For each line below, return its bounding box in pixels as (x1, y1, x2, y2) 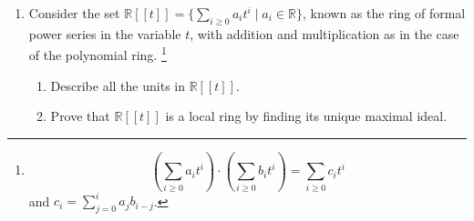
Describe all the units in (50, 75, 185, 95)
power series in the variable (28, 24, 181, 43)
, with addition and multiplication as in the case (190, 24, 459, 43)
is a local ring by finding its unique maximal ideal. (165, 106, 448, 126)
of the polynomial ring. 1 (28, 43, 167, 65)
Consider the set (28, 4, 120, 22)
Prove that (50, 106, 110, 126)
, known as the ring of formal (302, 4, 466, 22)
